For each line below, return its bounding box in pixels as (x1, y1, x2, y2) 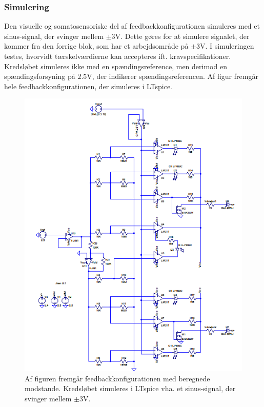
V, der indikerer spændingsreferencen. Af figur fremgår (87, 71, 258, 82)
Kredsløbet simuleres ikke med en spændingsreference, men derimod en (4, 60, 227, 71)
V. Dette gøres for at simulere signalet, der (115, 30, 250, 41)
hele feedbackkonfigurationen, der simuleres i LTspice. (4, 80, 172, 91)
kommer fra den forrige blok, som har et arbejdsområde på (4, 40, 189, 51)
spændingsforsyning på (4, 71, 75, 82)
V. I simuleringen (199, 40, 254, 51)
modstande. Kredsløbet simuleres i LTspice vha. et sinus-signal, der (25, 383, 236, 394)
